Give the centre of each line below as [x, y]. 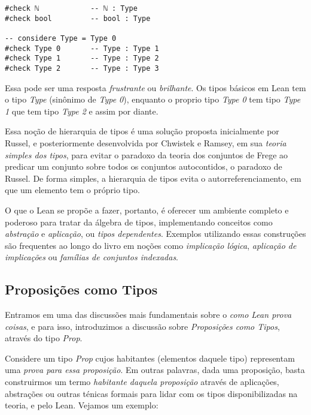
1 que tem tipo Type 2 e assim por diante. [82, 111]
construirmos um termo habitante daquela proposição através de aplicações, [142, 382]
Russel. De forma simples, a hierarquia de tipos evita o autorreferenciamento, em [153, 178]
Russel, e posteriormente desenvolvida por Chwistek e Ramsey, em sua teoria [146, 142]
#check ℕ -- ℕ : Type [71, 8]
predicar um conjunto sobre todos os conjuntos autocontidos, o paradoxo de [144, 166]
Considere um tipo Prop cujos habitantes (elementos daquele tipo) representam [150, 358]
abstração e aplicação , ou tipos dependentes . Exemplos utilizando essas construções [155, 234]
